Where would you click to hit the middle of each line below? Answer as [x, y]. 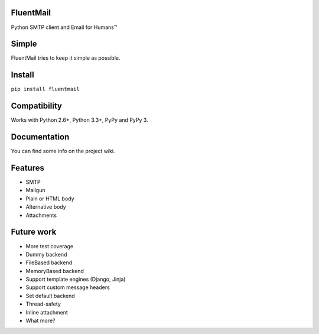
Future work [34, 232]
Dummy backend [46, 254]
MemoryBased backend [55, 271]
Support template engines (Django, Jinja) [76, 279]
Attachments [41, 215]
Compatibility [36, 106]
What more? [40, 321]
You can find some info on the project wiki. [63, 151]
